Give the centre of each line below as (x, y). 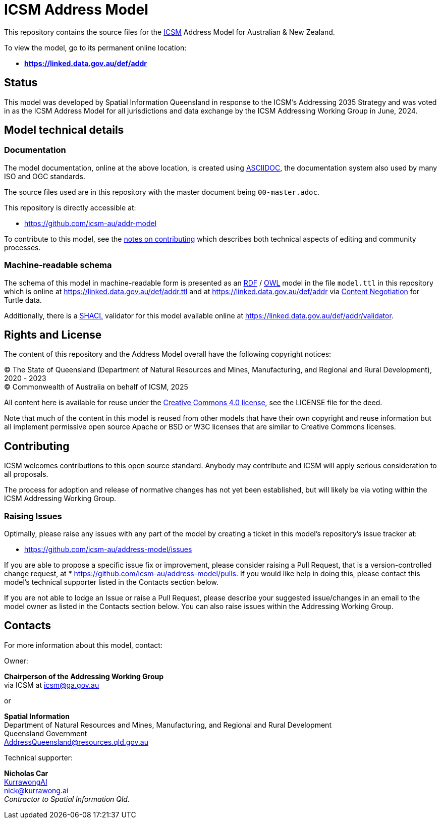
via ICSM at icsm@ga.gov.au (52, 685)
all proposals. (26, 474)
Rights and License (53, 335)
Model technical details (64, 130)
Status (21, 83)
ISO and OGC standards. (45, 176)
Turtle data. (23, 300)
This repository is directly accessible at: (70, 207)
